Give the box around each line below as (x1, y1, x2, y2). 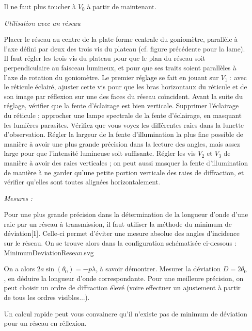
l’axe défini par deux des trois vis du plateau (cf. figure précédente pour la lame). (4, 43, 245, 53)
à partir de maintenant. (87, 1, 157, 11)
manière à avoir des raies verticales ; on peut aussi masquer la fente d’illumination (4, 157, 248, 167)
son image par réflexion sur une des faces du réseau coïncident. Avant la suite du (4, 91, 243, 101)
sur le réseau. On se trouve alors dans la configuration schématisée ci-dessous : (4, 238, 236, 248)
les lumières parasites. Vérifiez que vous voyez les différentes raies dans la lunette (4, 119, 244, 130)
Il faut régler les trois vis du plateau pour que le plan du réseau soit (4, 53, 205, 63)
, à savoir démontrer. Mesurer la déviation (95, 264, 221, 274)
